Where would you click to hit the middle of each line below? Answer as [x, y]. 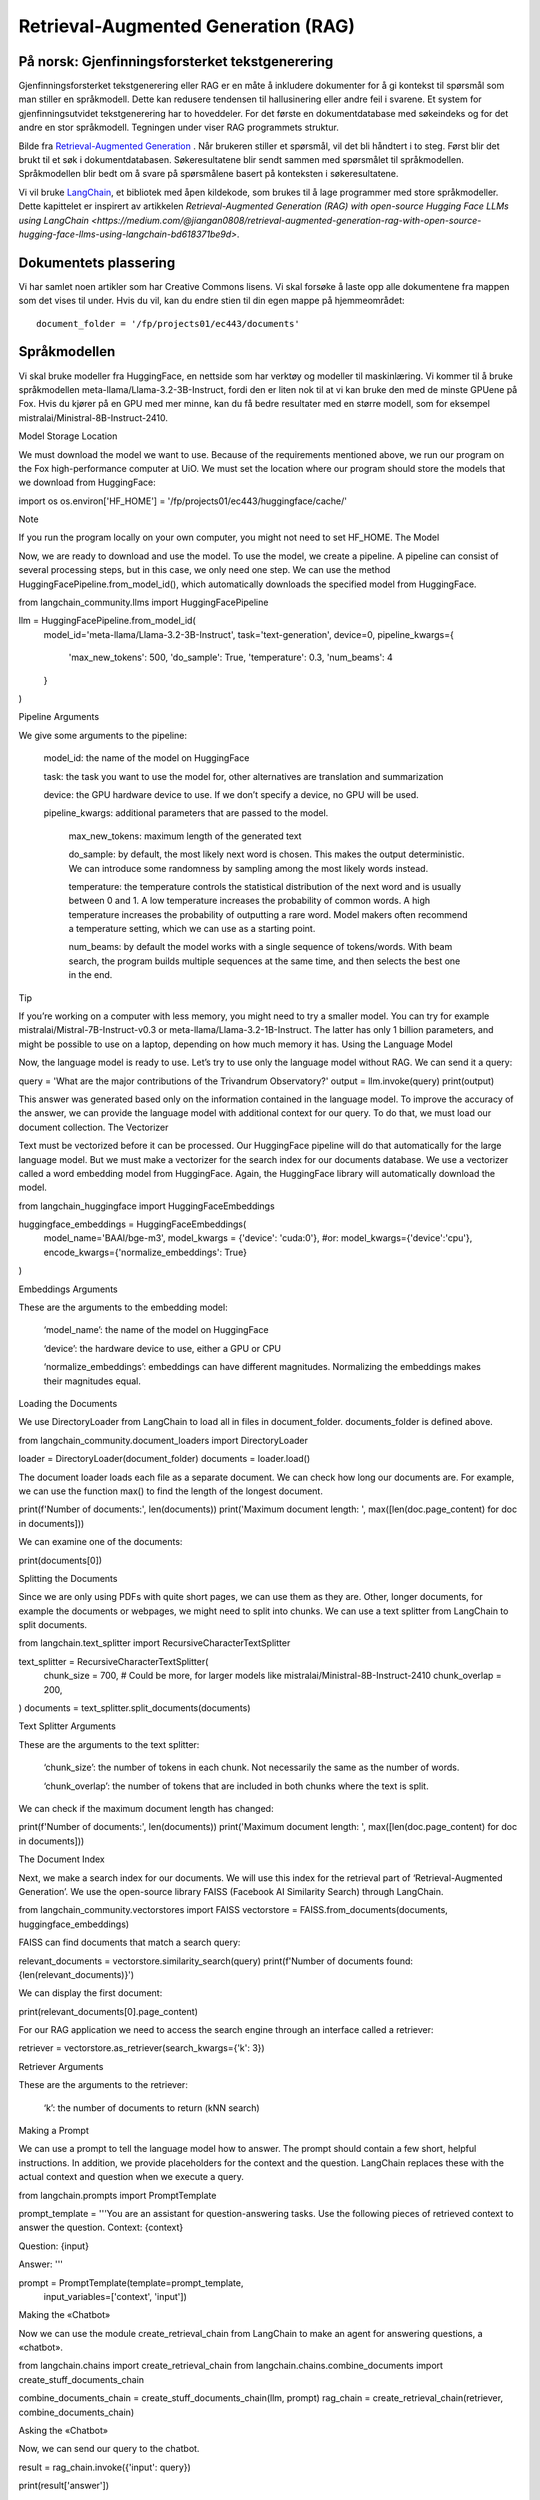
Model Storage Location [68, 436]
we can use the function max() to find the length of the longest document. [171, 1491]
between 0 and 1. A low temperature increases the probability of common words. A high [249, 901]
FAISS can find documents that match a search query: [129, 1942]
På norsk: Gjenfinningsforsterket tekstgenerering [176, 61]
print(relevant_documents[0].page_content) [108, 2011]
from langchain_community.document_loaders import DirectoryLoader [163, 1440]
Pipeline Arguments [59, 717]
